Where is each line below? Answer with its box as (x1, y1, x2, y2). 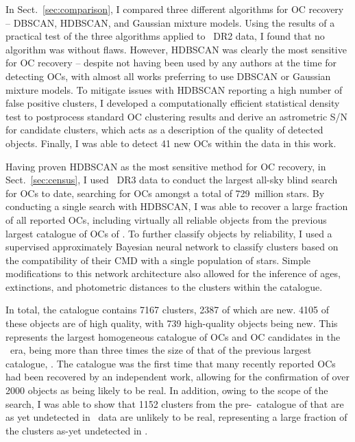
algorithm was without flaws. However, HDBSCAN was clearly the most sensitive (5, 42, 347, 56)
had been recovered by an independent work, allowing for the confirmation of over (5, 369, 350, 384)
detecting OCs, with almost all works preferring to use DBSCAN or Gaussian (5, 68, 331, 83)
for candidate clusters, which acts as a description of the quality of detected (5, 122, 323, 137)
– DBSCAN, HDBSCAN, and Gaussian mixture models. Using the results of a (5, 15, 335, 29)
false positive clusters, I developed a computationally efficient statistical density (5, 96, 340, 110)
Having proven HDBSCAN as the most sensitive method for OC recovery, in (5, 159, 326, 173)
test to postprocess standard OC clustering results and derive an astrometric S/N (5, 109, 348, 123)
